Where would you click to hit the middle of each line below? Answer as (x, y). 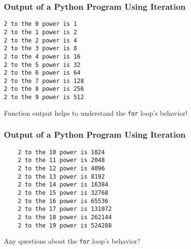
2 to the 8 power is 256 (44, 89)
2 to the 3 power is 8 (41, 49)
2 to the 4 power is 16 (42, 56)
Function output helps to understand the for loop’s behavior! (96, 113)
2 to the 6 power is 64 (42, 73)
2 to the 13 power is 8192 (61, 176)
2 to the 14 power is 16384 (63, 185)
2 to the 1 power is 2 (41, 32)
